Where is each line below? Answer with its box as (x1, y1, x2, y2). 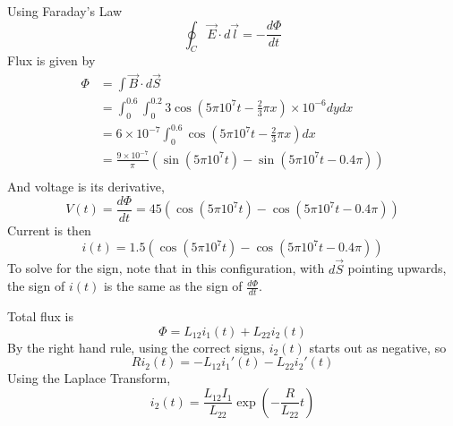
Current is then (7, 220, 91, 239)
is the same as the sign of (103, 277, 243, 295)
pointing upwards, (347, 259, 447, 277)
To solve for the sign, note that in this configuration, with (7, 259, 325, 277)
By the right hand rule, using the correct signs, (7, 337, 265, 356)
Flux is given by (7, 51, 96, 70)
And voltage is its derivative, (7, 177, 165, 196)
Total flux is (7, 306, 73, 325)
